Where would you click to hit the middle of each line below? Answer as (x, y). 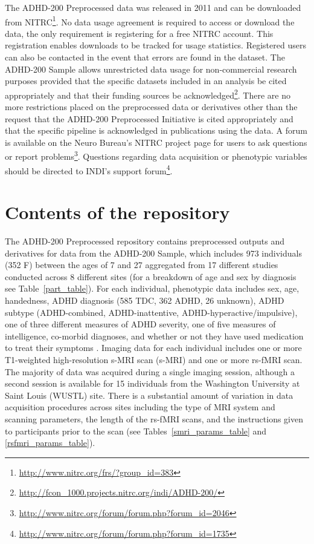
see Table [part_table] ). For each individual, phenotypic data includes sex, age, (152, 288)
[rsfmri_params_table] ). (50, 443)
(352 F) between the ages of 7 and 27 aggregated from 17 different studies (142, 265)
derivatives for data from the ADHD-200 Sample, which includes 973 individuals (153, 253)
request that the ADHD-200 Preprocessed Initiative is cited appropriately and (149, 118)
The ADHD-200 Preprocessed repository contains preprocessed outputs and (145, 241)
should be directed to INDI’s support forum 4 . (89, 169)
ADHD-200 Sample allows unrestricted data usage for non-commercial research (151, 69)
